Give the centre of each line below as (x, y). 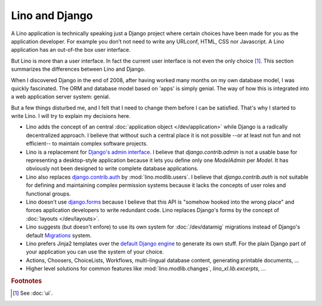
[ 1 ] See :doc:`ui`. (33, 293)
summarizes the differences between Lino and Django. (78, 69)
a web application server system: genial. (61, 97)
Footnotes (27, 281)
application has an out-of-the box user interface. (71, 50)
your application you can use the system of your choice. (95, 252)
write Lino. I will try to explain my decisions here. (71, 116)
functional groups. (48, 193)
